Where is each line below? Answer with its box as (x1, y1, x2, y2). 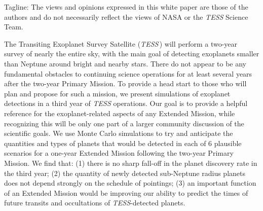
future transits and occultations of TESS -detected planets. (4, 197, 185, 208)
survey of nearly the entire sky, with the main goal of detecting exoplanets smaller (4, 48, 259, 59)
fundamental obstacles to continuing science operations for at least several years (4, 68, 252, 79)
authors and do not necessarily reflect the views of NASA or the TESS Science (4, 11, 248, 22)
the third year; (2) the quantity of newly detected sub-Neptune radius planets (4, 167, 245, 178)
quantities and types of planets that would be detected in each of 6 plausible (4, 137, 242, 148)
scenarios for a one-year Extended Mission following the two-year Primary (4, 148, 234, 158)
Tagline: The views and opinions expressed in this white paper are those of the (4, 2, 248, 12)
